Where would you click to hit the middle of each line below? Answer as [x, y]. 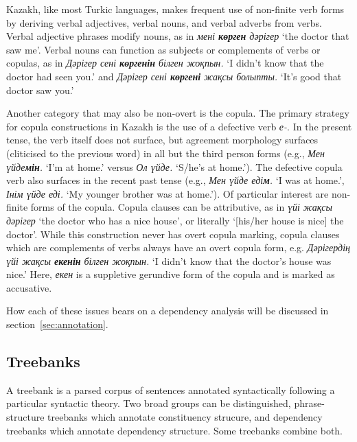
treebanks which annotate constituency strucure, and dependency [185, 417]
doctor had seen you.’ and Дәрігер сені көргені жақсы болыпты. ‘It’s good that [174, 76]
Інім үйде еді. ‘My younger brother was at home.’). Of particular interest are [168, 193]
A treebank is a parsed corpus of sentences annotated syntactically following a [171, 389]
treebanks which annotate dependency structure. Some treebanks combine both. [175, 430]
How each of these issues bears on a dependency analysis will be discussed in [168, 311]
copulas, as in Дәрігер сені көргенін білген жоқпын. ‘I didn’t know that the [165, 63]
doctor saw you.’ [40, 90]
